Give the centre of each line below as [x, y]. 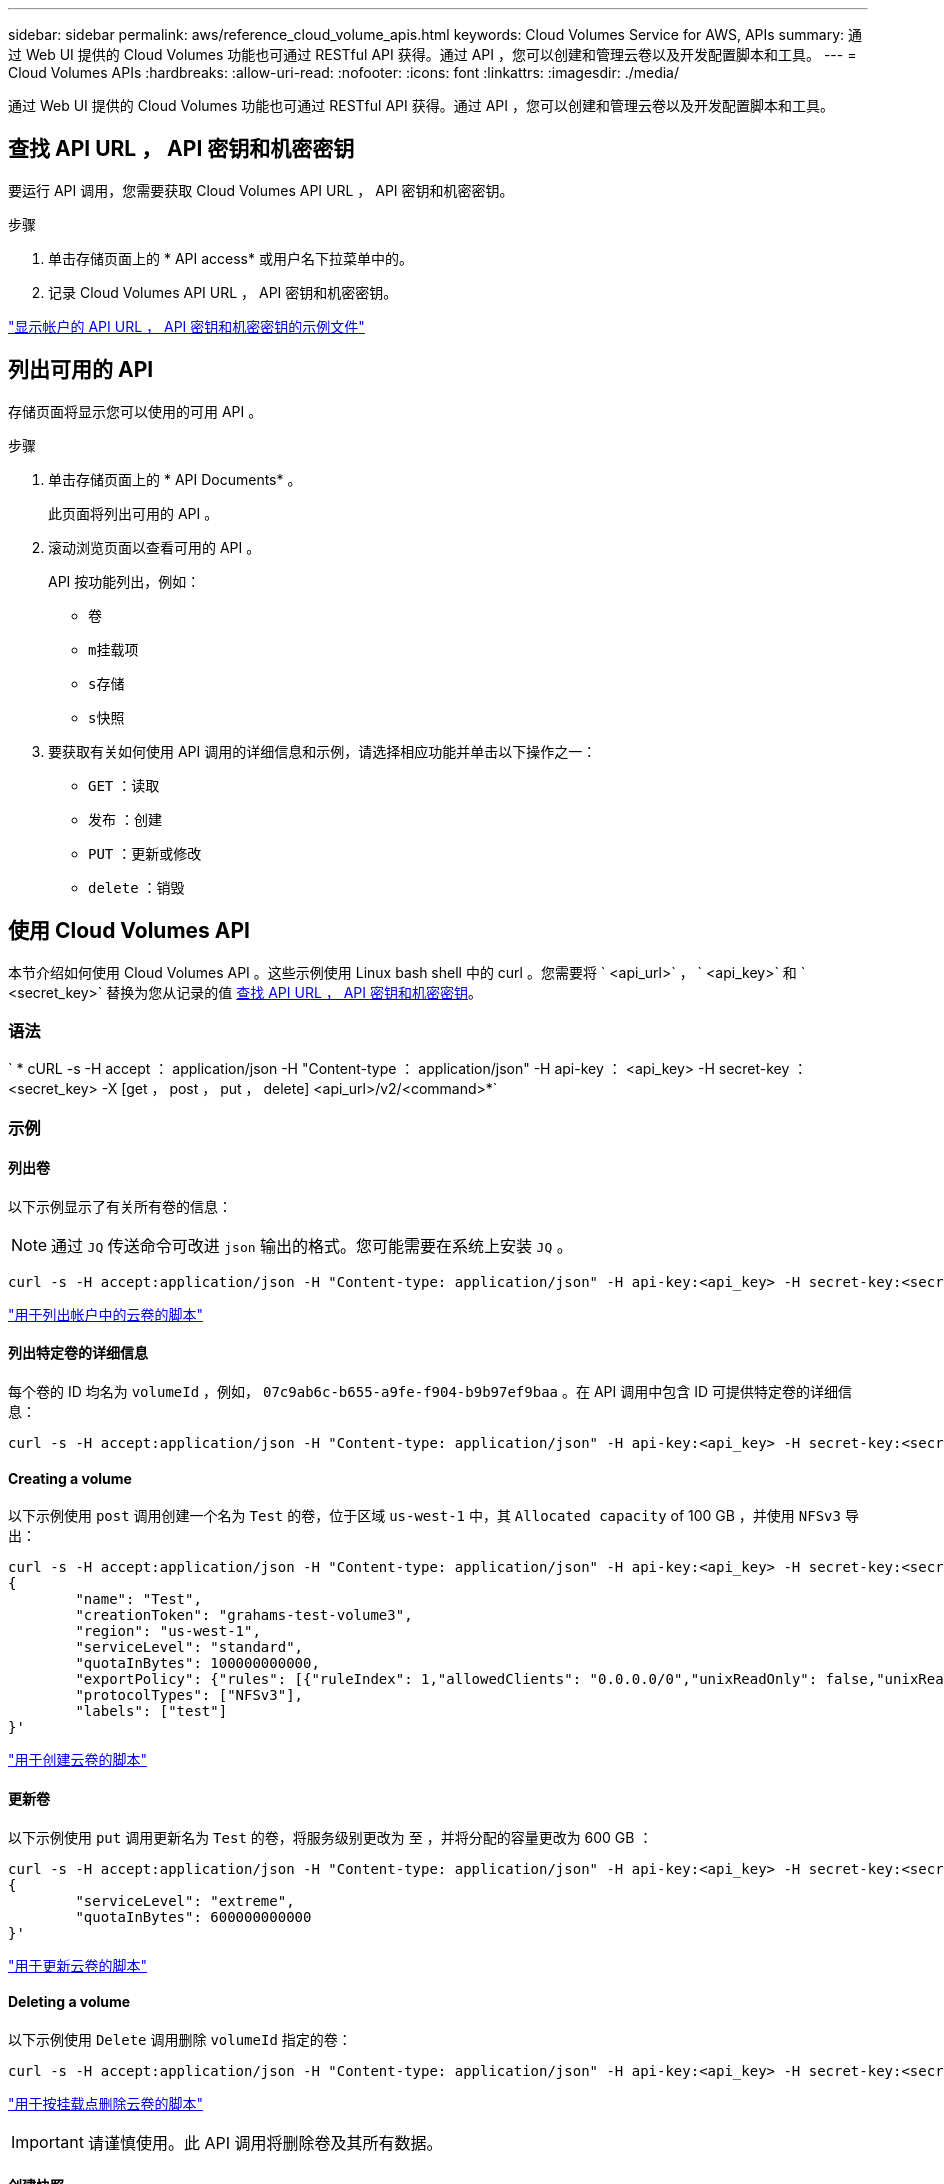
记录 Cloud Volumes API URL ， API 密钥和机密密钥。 [223, 292]
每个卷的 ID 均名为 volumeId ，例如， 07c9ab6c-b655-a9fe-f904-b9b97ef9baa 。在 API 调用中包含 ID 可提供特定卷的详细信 [430, 1392]
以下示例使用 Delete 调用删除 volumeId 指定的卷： [180, 2039]
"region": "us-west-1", [168, 1631]
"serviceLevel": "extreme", [185, 1900]
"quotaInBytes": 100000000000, [197, 1663]
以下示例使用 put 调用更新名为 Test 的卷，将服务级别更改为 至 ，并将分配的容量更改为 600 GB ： [330, 1837]
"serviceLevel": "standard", [189, 1647]
